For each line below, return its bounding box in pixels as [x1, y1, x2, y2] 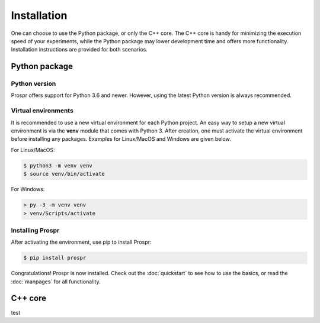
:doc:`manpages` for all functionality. [11, 278, 101, 285]
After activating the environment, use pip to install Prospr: [11, 238, 152, 246]
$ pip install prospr [23, 254, 87, 261]
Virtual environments [11, 106, 73, 115]
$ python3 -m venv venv [23, 162, 93, 169]
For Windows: [11, 186, 45, 193]
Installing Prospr [11, 226, 60, 234]
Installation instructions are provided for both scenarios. [11, 46, 148, 53]
